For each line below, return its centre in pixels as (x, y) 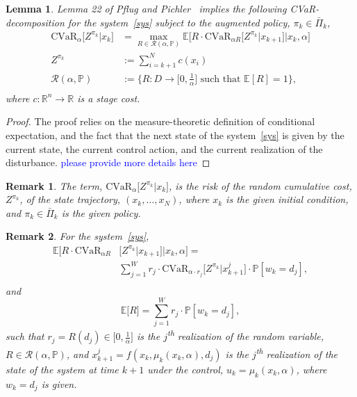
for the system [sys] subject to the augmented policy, (179, 22)
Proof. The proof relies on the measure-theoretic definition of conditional (160, 121)
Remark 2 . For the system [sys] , (77, 236)
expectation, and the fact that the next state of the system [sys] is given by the (175, 135)
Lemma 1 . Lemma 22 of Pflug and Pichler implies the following (146, 8)
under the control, (185, 369)
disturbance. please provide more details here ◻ (108, 162)
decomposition (35, 22)
